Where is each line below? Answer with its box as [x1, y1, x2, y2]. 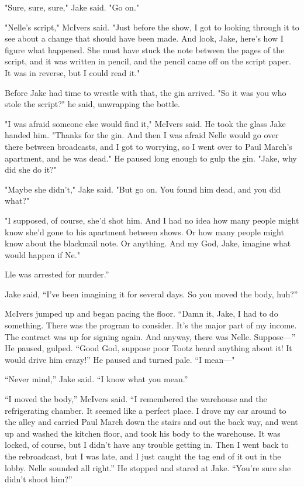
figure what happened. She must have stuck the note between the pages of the [5, 43, 285, 56]
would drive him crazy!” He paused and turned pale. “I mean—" [5, 353, 235, 365]
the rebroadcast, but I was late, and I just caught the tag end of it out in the [5, 450, 281, 462]
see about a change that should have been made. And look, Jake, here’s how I [5, 32, 284, 44]
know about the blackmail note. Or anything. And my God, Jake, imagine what [5, 237, 291, 249]
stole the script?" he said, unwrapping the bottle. [5, 98, 180, 110]
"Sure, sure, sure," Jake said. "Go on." [5, 1, 140, 13]
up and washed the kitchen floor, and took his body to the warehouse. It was [5, 427, 281, 439]
